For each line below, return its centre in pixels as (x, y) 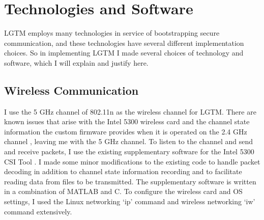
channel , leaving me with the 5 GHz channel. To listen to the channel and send (129, 141)
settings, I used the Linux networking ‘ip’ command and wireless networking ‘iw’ (130, 201)
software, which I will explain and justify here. (76, 62)
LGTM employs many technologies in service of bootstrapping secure (112, 33)
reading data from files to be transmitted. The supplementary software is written (130, 181)
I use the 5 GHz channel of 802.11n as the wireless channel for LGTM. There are (130, 111)
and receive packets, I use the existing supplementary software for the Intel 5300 (129, 152)
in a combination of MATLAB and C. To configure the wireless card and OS (123, 191)
